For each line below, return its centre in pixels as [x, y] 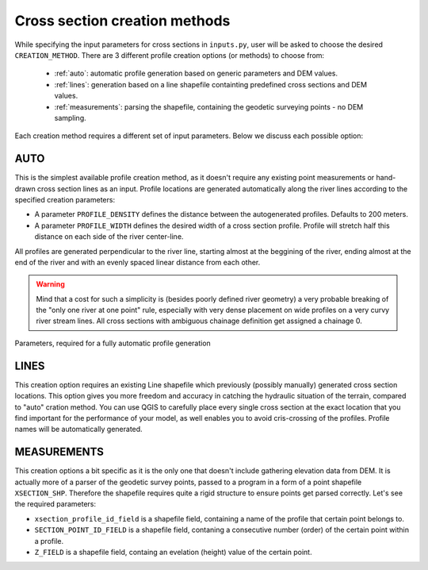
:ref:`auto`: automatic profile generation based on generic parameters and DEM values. [196, 73]
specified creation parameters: [65, 199]
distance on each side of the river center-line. [109, 237]
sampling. [70, 117]
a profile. [49, 541]
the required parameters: [55, 504]
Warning [50, 284]
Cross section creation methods [122, 21]
